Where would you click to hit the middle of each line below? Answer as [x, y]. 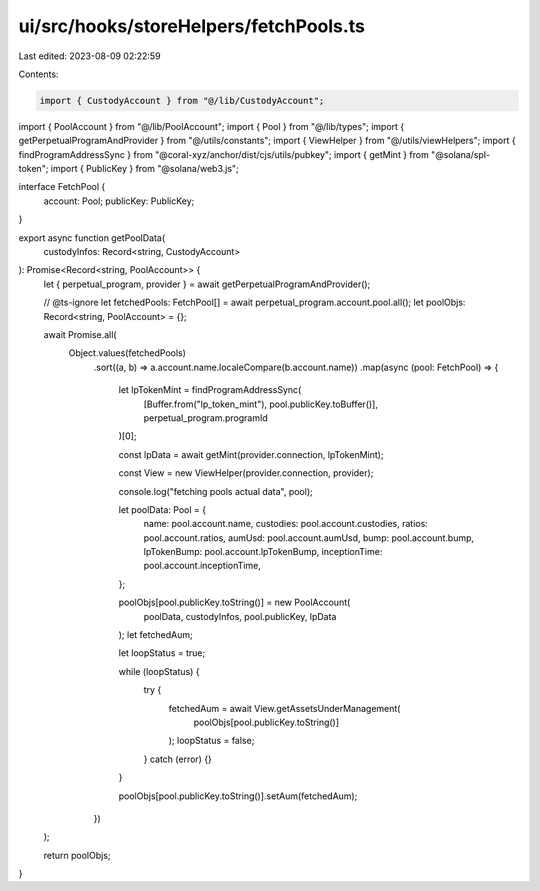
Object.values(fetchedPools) [127, 353]
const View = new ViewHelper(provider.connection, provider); [246, 473]
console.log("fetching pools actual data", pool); [216, 491]
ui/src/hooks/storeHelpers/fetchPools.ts [191, 26]
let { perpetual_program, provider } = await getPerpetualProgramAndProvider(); [207, 284]
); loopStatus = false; [211, 741]
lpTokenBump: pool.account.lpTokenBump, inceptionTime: [263, 552]
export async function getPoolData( [92, 237]
